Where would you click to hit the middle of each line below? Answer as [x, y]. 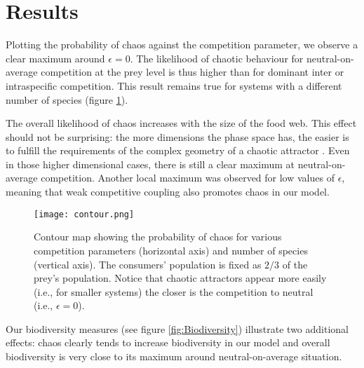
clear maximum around [55, 58]
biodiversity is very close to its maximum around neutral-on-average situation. [174, 356]
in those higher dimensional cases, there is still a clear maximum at [150, 164]
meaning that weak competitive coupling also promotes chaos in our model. [168, 192]
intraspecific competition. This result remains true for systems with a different [174, 85]
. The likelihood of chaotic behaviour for [217, 58]
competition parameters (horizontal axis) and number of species [171, 250]
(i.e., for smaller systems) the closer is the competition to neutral [174, 291]
